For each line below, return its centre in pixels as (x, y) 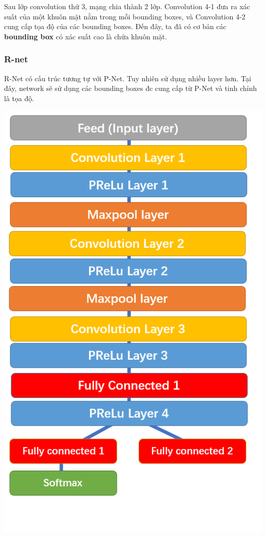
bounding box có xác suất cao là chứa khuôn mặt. (86, 36)
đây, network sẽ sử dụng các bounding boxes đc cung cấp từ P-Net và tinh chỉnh (130, 88)
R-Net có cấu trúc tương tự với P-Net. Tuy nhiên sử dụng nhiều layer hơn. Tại (128, 78)
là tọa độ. (19, 98)
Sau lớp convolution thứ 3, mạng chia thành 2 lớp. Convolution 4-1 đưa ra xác (127, 6)
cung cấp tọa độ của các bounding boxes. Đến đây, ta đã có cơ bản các (115, 26)
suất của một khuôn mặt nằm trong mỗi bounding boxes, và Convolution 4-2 (125, 16)
